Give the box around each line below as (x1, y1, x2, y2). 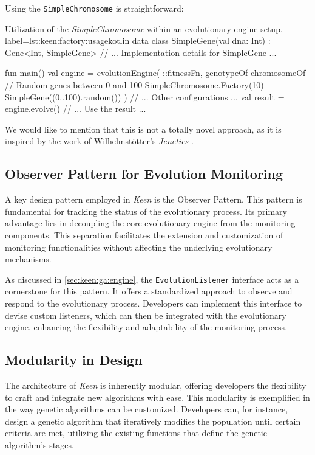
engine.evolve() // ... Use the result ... (5, 102, 146, 115)
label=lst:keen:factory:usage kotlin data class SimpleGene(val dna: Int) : (5, 34, 271, 47)
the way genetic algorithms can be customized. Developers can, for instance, (5, 403, 288, 415)
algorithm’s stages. (5, 438, 74, 451)
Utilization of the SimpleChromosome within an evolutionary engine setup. (5, 22, 283, 35)
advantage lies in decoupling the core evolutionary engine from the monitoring (5, 217, 296, 229)
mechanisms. (5, 252, 52, 265)
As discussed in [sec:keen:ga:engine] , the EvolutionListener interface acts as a (5, 273, 299, 285)
